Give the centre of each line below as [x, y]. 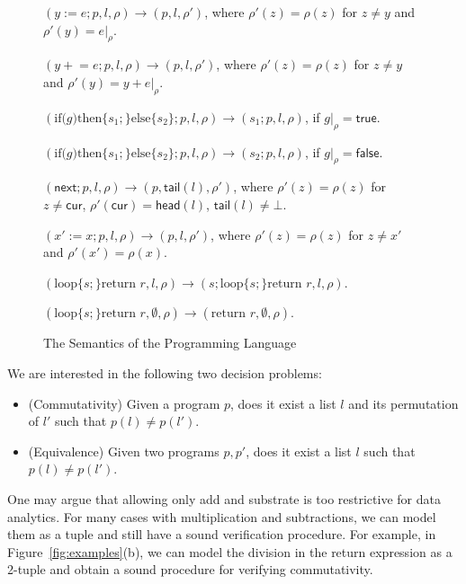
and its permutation [403, 403]
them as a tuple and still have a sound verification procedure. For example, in [222, 534]
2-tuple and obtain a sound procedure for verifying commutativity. [190, 569]
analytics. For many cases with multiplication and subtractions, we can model [222, 516]
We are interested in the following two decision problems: [165, 372]
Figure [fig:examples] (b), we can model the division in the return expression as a [230, 551]
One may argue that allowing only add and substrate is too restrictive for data [224, 498]
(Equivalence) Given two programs [124, 451]
